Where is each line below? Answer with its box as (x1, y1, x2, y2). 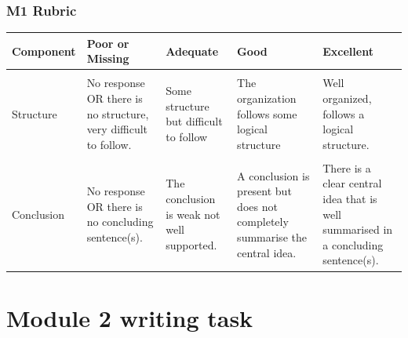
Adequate (166, 42, 219, 59)
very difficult (86, 121, 148, 137)
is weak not (166, 205, 220, 222)
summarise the (237, 229, 307, 245)
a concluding (322, 236, 384, 253)
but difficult (166, 113, 223, 129)
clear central (322, 175, 382, 191)
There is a (322, 159, 371, 176)
